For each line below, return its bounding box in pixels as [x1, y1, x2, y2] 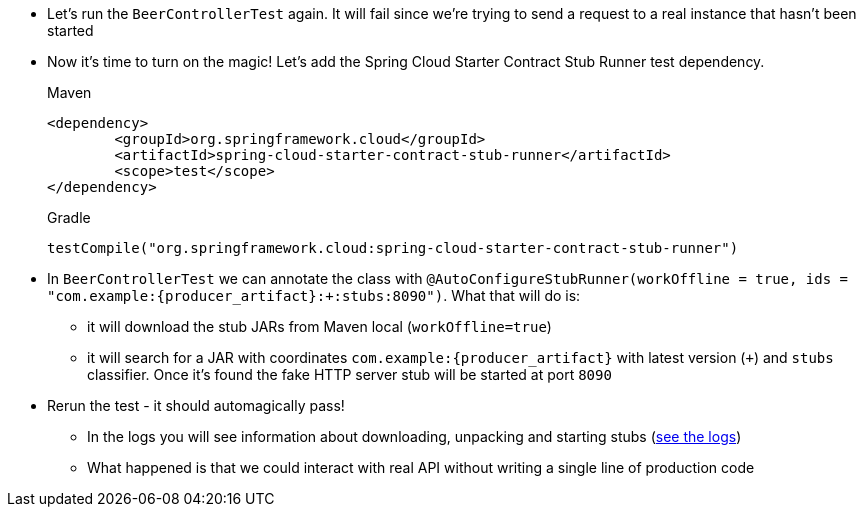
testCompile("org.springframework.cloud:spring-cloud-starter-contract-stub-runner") [47, 240, 739, 256]
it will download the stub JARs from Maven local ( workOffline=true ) [87, 318, 552, 335]
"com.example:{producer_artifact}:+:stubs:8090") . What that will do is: [47, 287, 581, 304]
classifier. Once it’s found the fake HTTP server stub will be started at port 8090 [87, 366, 612, 383]
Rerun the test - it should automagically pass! [47, 397, 345, 414]
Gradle [47, 209, 91, 226]
